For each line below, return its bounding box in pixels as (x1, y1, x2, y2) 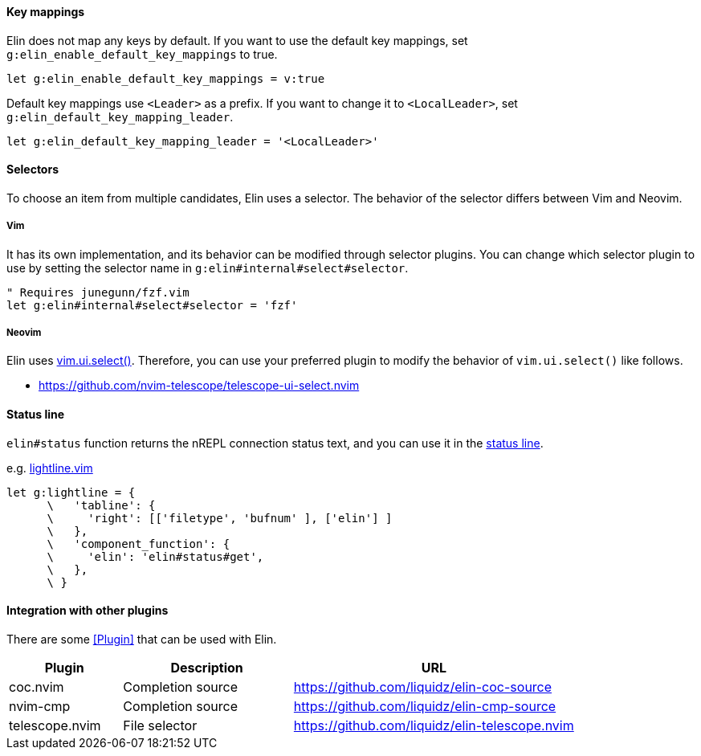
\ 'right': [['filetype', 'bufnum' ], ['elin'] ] (47, 511, 393, 525)
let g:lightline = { (6, 485, 136, 499)
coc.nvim (9, 678, 64, 695)
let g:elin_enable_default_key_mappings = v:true (6, 72, 325, 85)
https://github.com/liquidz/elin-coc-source (293, 678, 552, 695)
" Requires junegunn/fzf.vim (6, 285, 190, 299)
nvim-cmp (9, 697, 71, 714)
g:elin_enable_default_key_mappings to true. (6, 47, 278, 61)
